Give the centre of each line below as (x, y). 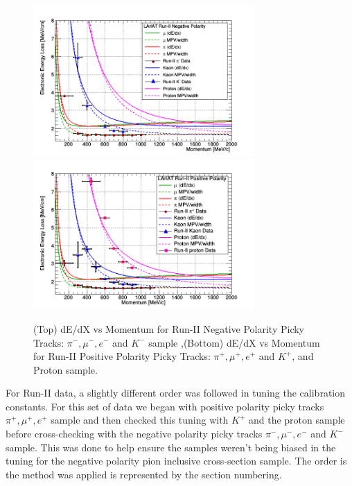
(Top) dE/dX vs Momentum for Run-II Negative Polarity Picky (169, 328)
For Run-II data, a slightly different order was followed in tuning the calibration (175, 393)
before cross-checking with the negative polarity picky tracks (134, 434)
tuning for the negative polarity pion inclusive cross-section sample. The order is (176, 461)
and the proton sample (297, 420)
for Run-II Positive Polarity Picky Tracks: (122, 356)
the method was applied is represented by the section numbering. (144, 474)
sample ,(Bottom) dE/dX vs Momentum (234, 342)
